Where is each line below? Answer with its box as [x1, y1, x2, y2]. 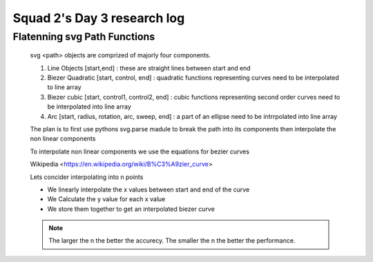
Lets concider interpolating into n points [30, 173, 144, 181]
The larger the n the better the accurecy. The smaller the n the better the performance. [48, 236, 296, 245]
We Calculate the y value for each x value [47, 195, 166, 203]
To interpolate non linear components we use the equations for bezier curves [30, 147, 250, 156]
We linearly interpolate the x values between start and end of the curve [47, 185, 250, 194]
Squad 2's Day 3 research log [12, 10, 185, 26]
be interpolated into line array [47, 102, 131, 111]
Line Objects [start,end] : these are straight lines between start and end [47, 64, 251, 72]
